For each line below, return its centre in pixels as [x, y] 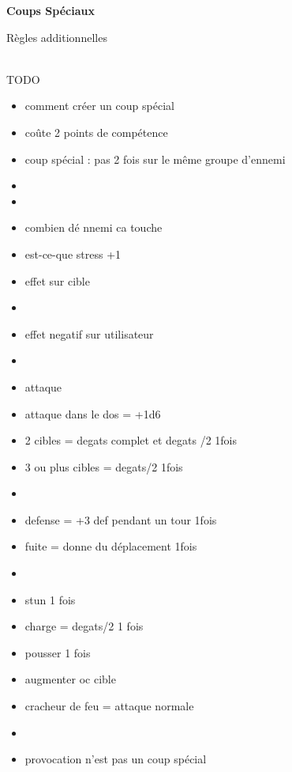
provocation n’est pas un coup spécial [116, 759]
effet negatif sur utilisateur [89, 333]
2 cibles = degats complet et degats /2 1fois [131, 440]
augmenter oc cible [70, 679]
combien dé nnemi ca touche [94, 227]
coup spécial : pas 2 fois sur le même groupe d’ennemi [155, 159]
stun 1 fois [50, 599]
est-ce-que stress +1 [73, 254]
